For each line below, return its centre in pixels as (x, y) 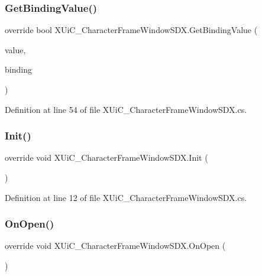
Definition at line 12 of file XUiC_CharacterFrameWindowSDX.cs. (126, 197)
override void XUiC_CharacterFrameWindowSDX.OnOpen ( (115, 246)
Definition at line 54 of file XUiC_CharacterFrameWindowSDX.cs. (126, 109)
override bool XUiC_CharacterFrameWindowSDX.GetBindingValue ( (131, 30)
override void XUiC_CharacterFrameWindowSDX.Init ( (106, 158)
